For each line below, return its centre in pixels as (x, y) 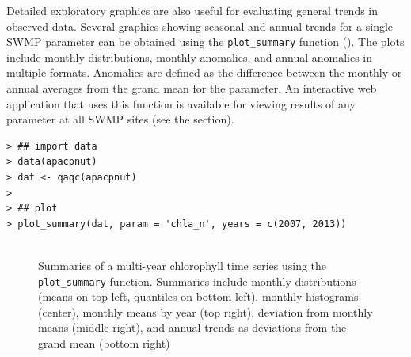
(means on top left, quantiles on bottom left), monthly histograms (198, 296)
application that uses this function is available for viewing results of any (181, 103)
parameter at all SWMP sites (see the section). (120, 119)
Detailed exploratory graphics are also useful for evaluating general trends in (192, 10)
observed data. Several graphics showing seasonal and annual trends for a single (200, 26)
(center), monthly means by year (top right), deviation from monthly (205, 311)
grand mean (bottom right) (104, 343)
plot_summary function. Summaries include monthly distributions (197, 281)
